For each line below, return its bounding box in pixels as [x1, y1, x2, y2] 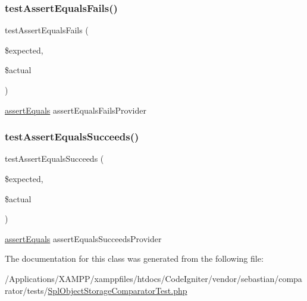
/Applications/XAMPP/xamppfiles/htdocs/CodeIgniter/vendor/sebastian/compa [5, 272, 302, 284]
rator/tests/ [5, 284, 48, 296]
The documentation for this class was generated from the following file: [5, 252, 264, 265]
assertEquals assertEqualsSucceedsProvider [5, 232, 162, 244]
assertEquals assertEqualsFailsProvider [5, 104, 146, 116]
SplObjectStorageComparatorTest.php [48, 284, 187, 296]
